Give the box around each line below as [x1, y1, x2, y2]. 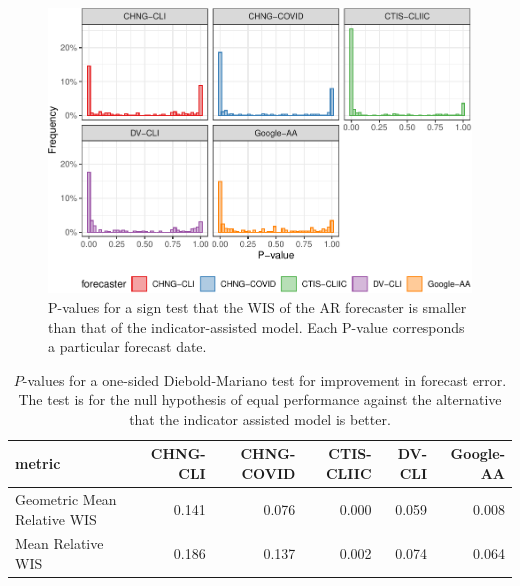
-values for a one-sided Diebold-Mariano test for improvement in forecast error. [22, 369, 507, 390]
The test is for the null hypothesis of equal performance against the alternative [18, 389, 502, 410]
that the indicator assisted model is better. [129, 408, 391, 429]
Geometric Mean [15, 488, 117, 509]
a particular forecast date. [48, 336, 207, 357]
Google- [450, 443, 505, 464]
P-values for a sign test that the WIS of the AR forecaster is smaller [48, 296, 467, 317]
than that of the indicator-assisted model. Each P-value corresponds [48, 316, 465, 337]
